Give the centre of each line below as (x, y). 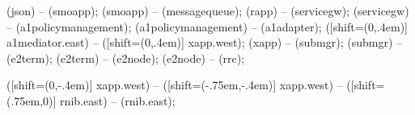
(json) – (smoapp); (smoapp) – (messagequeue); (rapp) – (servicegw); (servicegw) (208, 10)
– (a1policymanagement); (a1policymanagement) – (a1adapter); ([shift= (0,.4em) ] (207, 26)
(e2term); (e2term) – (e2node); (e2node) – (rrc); (126, 57)
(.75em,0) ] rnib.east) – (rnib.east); (91, 100)
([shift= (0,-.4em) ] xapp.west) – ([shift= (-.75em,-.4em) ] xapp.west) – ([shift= (196, 85)
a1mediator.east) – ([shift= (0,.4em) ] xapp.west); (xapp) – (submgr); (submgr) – (204, 42)
